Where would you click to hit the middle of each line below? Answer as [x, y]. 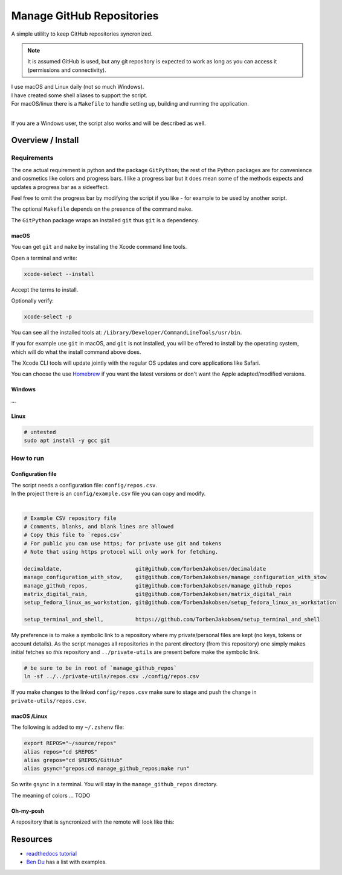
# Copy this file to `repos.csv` [73, 535]
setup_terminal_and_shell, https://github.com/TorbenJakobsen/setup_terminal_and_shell [172, 620]
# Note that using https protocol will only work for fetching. [121, 552]
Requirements [32, 158]
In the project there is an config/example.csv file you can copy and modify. [108, 494]
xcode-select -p [48, 316]
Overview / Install [45, 140]
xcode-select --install [59, 274]
